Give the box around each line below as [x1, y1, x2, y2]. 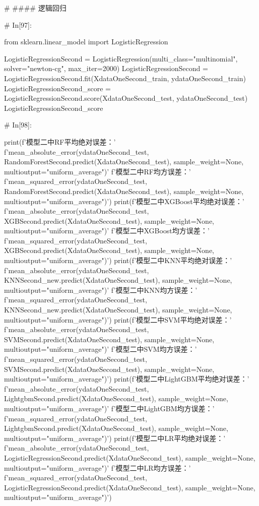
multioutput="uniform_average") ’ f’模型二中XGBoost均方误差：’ [4, 225, 210, 236]
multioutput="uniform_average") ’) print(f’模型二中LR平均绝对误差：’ [4, 432, 226, 443]
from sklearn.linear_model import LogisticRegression [4, 36, 168, 47]
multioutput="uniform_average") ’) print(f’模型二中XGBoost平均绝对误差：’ [4, 196, 244, 206]
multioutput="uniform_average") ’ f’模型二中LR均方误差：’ [4, 462, 191, 473]
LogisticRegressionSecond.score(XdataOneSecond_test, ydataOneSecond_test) [4, 93, 248, 103]
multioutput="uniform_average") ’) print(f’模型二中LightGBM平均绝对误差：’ [4, 373, 249, 384]
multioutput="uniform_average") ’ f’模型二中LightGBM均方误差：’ [4, 403, 215, 413]
